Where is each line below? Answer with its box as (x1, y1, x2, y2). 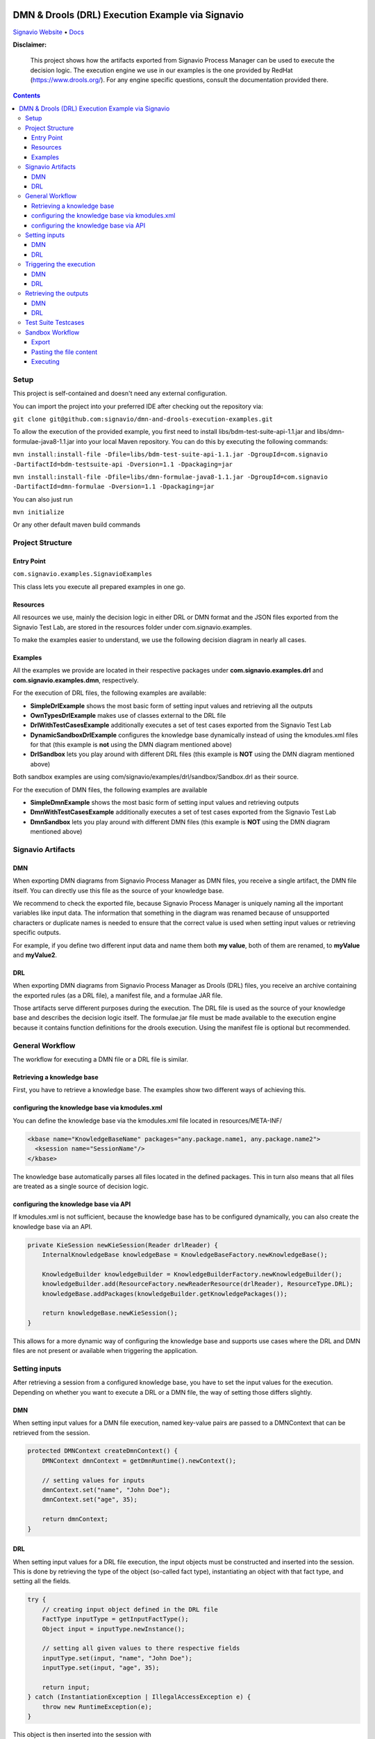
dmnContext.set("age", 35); (42, 1496, 138, 1504)
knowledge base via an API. (12, 1222, 92, 1231)
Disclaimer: (12, 40, 47, 49)
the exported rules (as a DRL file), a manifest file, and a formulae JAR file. (12, 991, 223, 1000)
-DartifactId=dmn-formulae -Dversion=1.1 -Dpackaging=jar (12, 483, 215, 490)
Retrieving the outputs (25, 289, 89, 298)
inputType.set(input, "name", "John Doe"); (42, 1654, 192, 1662)
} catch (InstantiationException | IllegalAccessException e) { (27, 1693, 251, 1701)
